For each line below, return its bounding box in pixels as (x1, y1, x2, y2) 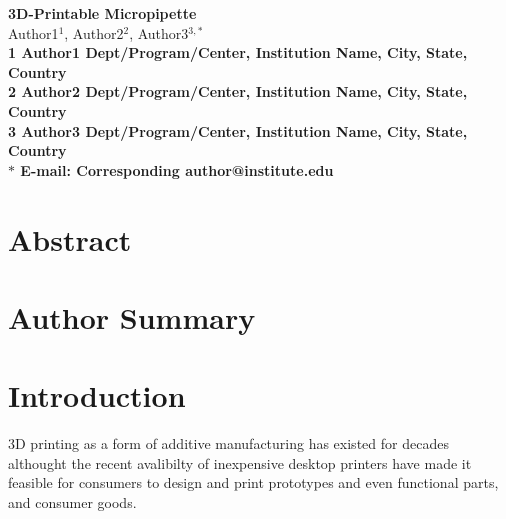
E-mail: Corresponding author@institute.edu (20, 159, 334, 180)
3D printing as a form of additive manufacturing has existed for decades (8, 433, 449, 454)
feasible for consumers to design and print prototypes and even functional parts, (8, 472, 499, 493)
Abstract (8, 218, 132, 259)
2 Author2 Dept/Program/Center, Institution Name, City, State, (8, 81, 468, 102)
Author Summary (8, 296, 256, 337)
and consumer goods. (8, 492, 137, 512)
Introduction (8, 375, 186, 416)
